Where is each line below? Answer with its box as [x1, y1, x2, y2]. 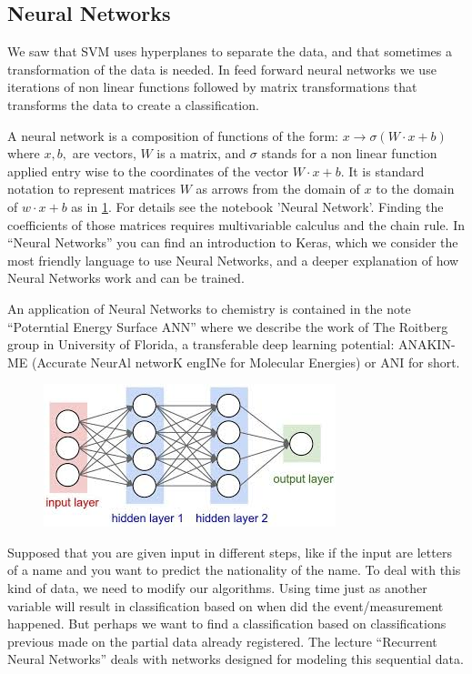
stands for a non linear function [261, 144, 437, 163]
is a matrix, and [156, 144, 246, 163]
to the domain [376, 179, 455, 198]
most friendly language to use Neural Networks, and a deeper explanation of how [7, 250, 459, 269]
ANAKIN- [397, 335, 456, 354]
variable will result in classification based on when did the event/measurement [7, 596, 444, 615]
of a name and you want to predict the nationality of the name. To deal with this [7, 560, 461, 579]
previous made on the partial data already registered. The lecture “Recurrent [7, 631, 437, 650]
